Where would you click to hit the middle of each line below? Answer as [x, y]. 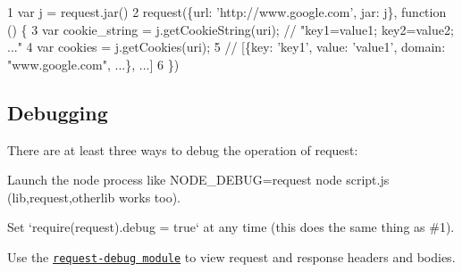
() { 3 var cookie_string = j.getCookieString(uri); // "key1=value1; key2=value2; [231, 29]
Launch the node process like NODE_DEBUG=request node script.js [198, 180]
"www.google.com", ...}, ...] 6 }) [93, 64]
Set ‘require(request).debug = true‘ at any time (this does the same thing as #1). [231, 227]
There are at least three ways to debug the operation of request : [183, 149]
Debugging [58, 112]
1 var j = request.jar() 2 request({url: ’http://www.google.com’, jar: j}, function [227, 12]
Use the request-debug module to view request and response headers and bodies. [231, 256]
